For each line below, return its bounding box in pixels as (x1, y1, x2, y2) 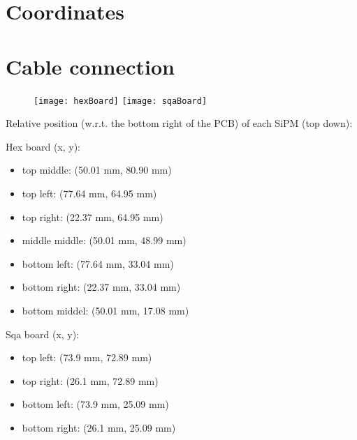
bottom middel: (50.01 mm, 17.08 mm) (22, 303, 189, 317)
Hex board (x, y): (6, 139, 81, 153)
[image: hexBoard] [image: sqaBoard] (34, 96, 207, 106)
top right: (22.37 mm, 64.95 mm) (22, 209, 163, 224)
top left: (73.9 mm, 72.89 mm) (22, 350, 152, 365)
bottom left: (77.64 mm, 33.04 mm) (22, 256, 174, 271)
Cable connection (6, 52, 175, 80)
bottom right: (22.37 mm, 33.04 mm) (22, 280, 181, 294)
